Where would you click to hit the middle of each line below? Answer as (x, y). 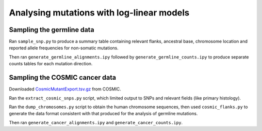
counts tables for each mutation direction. (51, 64)
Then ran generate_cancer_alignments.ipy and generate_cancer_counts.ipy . (96, 122)
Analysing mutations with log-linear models (99, 13)
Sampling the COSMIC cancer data (63, 78)
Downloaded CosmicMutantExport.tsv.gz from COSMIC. (65, 89)
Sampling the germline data (52, 30)
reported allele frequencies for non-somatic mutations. (64, 48)
